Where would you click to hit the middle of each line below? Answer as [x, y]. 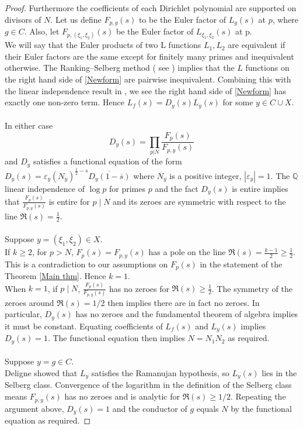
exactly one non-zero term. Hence [65, 102]
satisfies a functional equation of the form [108, 161]
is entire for [69, 201]
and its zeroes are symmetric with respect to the [199, 201]
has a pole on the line [187, 252]
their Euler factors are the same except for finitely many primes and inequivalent [149, 56]
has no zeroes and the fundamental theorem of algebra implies [187, 314]
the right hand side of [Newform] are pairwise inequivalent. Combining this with [148, 79]
